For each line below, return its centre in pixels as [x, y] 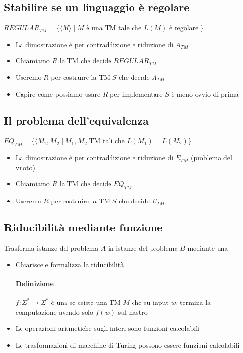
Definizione [34, 283]
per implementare [136, 93]
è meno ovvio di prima [205, 93]
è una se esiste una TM [86, 302]
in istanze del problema [143, 247]
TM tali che [107, 140]
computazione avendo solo [54, 312]
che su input [150, 302]
